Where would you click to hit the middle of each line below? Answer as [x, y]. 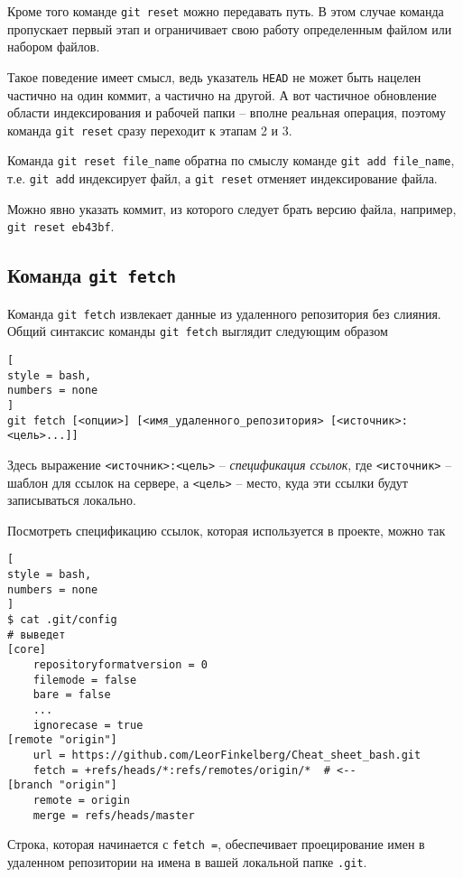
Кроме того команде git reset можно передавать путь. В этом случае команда [226, 11]
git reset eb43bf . [61, 226]
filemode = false [85, 680]
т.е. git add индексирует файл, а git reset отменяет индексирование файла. [222, 178]
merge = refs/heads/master [114, 815]
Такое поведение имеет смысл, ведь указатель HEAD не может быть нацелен [214, 76]
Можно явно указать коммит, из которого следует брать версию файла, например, [232, 208]
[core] [27, 650]
